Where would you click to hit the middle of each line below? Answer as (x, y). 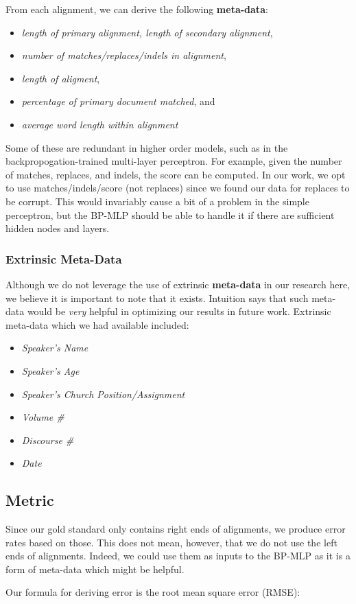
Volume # (43, 417)
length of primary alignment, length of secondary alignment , (147, 32)
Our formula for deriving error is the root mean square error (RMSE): (153, 592)
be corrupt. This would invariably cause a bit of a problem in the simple (157, 201)
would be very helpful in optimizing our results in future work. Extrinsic (179, 311)
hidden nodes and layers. (58, 228)
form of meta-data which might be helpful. (95, 569)
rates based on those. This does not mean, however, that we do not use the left (171, 542)
